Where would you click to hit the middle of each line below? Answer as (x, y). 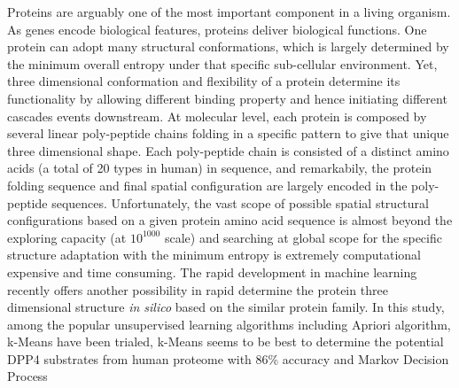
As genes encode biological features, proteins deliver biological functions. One (217, 29)
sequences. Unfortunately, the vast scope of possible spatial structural (240, 202)
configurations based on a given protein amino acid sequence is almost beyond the (230, 220)
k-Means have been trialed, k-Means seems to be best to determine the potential (226, 341)
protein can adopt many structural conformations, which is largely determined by (228, 47)
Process (27, 376)
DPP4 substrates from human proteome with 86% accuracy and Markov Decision (228, 358)
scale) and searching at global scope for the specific (303, 237)
